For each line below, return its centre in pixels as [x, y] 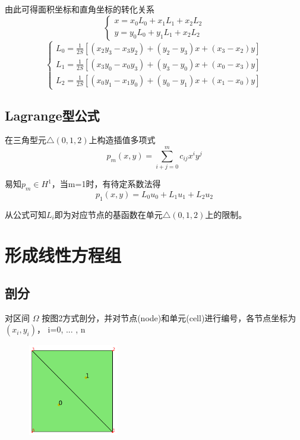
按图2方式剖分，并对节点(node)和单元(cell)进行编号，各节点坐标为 [169, 317]
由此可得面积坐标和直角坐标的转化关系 [80, 9]
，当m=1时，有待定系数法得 [106, 184]
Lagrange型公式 [52, 115]
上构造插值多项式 [122, 140]
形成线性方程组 [63, 255]
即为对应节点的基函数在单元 [108, 214]
